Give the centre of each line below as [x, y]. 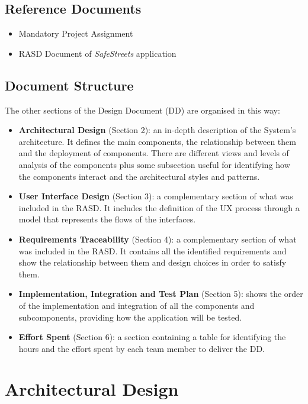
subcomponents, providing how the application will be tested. [130, 317]
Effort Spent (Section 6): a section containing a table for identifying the [152, 337]
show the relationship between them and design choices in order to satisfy [153, 262]
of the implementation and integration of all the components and [137, 305]
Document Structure [69, 85]
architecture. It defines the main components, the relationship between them [157, 141]
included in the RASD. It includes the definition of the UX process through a [159, 207]
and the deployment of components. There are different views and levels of [154, 153]
